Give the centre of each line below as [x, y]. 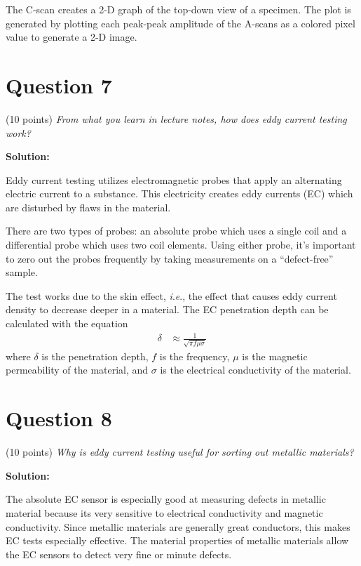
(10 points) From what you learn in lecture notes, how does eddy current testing [176, 118]
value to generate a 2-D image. [71, 37]
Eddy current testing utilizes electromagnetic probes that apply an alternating [174, 179]
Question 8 [59, 418]
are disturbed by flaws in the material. [88, 207]
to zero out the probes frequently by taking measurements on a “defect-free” [170, 258]
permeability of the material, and [77, 370]
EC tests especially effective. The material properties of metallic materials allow [177, 540]
